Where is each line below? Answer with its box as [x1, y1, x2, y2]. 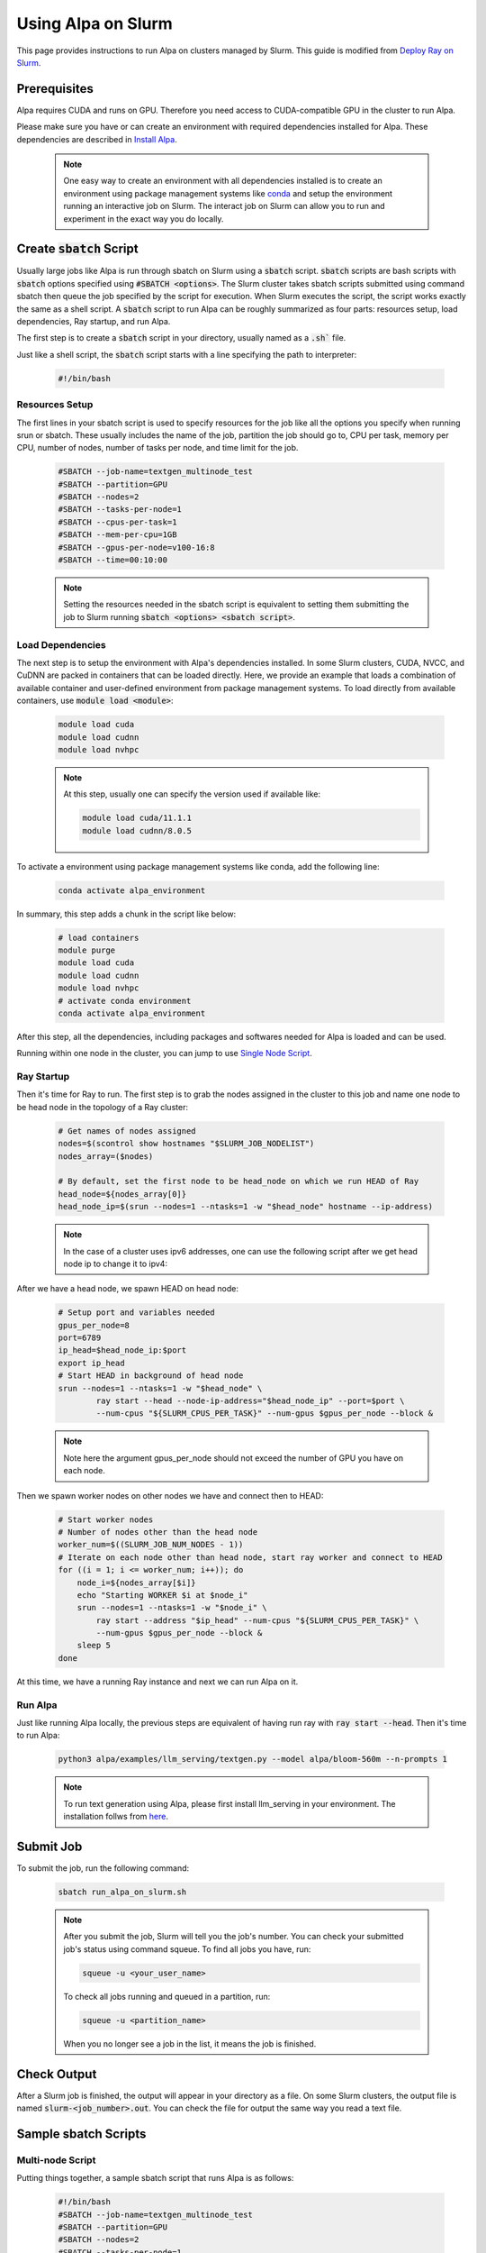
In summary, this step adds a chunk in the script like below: [16, 908, 237, 919]
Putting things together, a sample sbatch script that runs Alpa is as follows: [16, 2173, 294, 2184]
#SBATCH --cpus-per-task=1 [58, 516, 177, 527]
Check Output [16, 2066, 97, 2082]
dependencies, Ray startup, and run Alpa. [16, 316, 171, 327]
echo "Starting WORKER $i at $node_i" [76, 1590, 248, 1600]
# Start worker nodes [58, 1514, 154, 1525]
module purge [58, 944, 116, 955]
